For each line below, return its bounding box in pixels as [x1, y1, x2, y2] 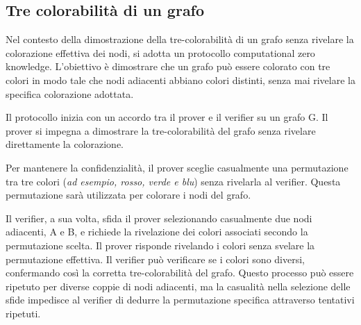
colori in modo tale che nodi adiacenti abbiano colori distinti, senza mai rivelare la [6, 72, 355, 87]
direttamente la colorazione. [6, 137, 124, 151]
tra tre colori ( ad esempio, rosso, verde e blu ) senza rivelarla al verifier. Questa [6, 174, 341, 188]
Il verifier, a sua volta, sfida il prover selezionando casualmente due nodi [6, 210, 312, 225]
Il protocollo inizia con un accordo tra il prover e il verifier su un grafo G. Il [6, 110, 328, 124]
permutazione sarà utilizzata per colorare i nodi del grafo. [6, 187, 251, 202]
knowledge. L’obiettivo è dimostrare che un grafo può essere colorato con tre [6, 59, 330, 74]
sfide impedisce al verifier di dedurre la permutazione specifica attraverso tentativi [6, 292, 355, 307]
